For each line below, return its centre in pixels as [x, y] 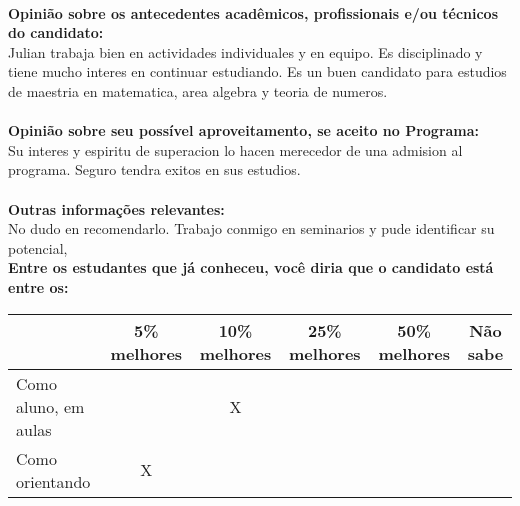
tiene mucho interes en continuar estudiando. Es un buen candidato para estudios [257, 71]
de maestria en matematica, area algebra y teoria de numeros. [198, 90]
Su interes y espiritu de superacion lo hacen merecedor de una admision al [235, 149]
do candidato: [56, 32]
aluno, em [50, 406]
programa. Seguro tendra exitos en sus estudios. [154, 169]
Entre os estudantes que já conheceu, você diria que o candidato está [251, 267]
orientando [53, 481]
